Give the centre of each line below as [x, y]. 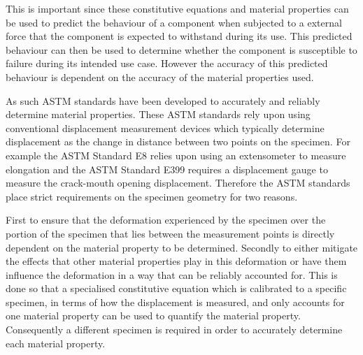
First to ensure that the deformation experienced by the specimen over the [166, 220]
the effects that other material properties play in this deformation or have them [176, 261]
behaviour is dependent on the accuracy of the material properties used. [160, 77]
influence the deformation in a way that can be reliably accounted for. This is [172, 274]
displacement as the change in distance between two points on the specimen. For [178, 142]
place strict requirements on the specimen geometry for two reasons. [152, 196]
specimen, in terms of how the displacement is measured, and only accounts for [175, 302]
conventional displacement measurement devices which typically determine [165, 128]
